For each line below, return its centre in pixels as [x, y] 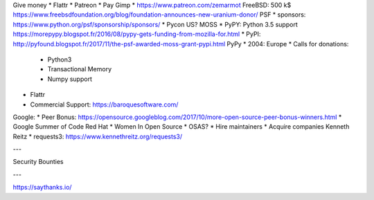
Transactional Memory [80, 69]
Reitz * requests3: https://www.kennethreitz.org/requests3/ [98, 136]
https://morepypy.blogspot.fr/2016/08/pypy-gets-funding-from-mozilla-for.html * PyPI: [137, 34]
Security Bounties [38, 162]
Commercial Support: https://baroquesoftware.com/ [104, 104]
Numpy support [70, 79]
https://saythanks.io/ [42, 188]
